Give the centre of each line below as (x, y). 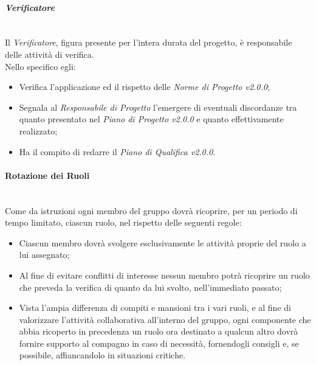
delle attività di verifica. (50, 54)
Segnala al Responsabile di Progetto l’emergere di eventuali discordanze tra (158, 107)
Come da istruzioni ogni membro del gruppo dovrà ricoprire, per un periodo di (151, 210)
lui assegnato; (44, 255)
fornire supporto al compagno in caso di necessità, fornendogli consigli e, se (159, 343)
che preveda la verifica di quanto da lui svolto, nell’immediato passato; (150, 287)
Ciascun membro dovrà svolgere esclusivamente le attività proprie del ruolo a (163, 242)
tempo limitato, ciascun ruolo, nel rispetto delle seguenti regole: (123, 222)
